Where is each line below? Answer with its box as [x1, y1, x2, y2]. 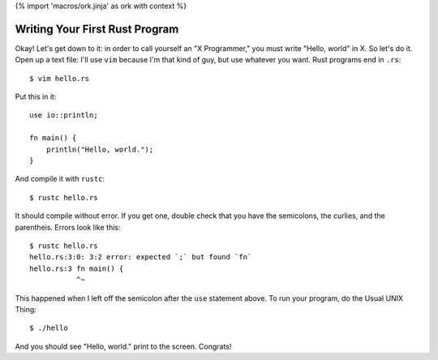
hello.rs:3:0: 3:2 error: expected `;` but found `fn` [29, 252, 252, 262]
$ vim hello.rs [29, 74, 90, 83]
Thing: [15, 304, 36, 314]
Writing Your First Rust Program [15, 22, 179, 36]
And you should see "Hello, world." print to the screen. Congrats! [15, 341, 232, 351]
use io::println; [29, 110, 98, 120]
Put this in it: [15, 92, 57, 101]
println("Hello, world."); [45, 144, 154, 154]
